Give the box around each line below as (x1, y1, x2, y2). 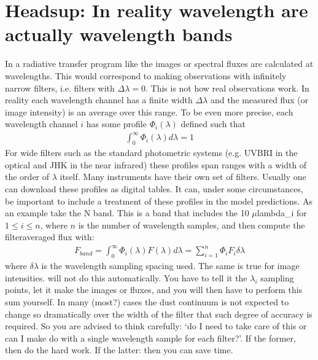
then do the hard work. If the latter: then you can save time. (5, 343, 233, 356)
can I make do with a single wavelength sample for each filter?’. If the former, (5, 331, 296, 344)
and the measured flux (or (210, 93, 309, 106)
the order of (5, 170, 50, 183)
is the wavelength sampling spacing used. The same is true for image (41, 259, 300, 272)
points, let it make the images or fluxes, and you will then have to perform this (5, 283, 303, 296)
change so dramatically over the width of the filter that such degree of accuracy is (5, 307, 312, 320)
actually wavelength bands (5, 22, 233, 47)
